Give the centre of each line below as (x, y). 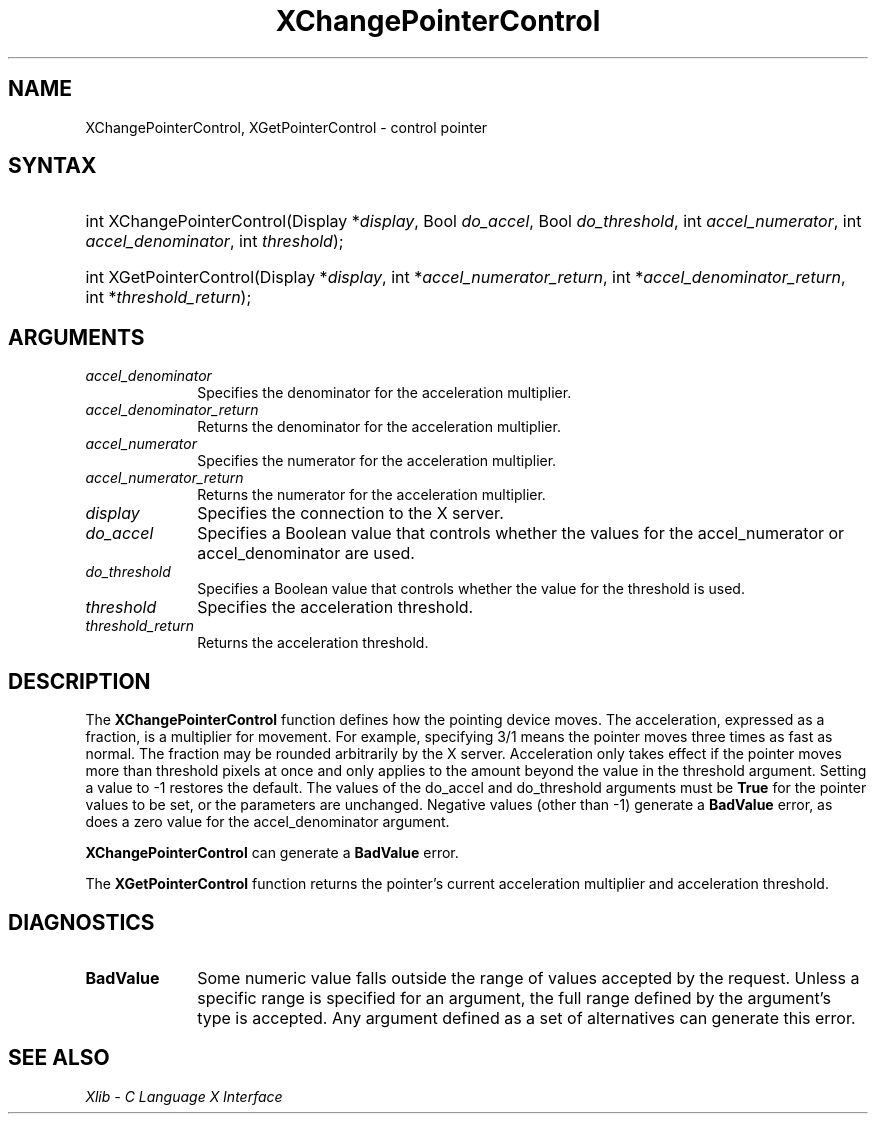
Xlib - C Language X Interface (184, 1096)
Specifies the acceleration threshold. (335, 607)
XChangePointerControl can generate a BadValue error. (272, 853)
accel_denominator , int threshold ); (214, 241)
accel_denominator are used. (306, 553)
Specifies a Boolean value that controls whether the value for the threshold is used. (471, 589)
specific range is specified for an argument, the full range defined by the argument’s (514, 997)
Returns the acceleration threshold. (313, 643)
